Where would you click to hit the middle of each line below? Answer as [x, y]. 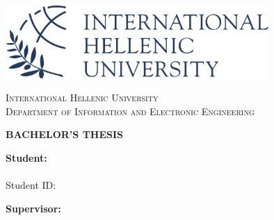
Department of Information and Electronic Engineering [130, 111]
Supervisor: [33, 208]
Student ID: [31, 185]
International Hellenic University [82, 98]
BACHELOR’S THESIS [65, 134]
